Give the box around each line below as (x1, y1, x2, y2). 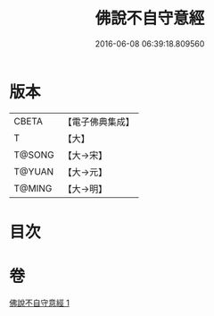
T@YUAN (13, 165, 54, 177)
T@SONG (13, 149, 55, 161)
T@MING (13, 182, 53, 194)
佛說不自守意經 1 (9, 297, 70, 308)
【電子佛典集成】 (62, 115, 136, 128)
